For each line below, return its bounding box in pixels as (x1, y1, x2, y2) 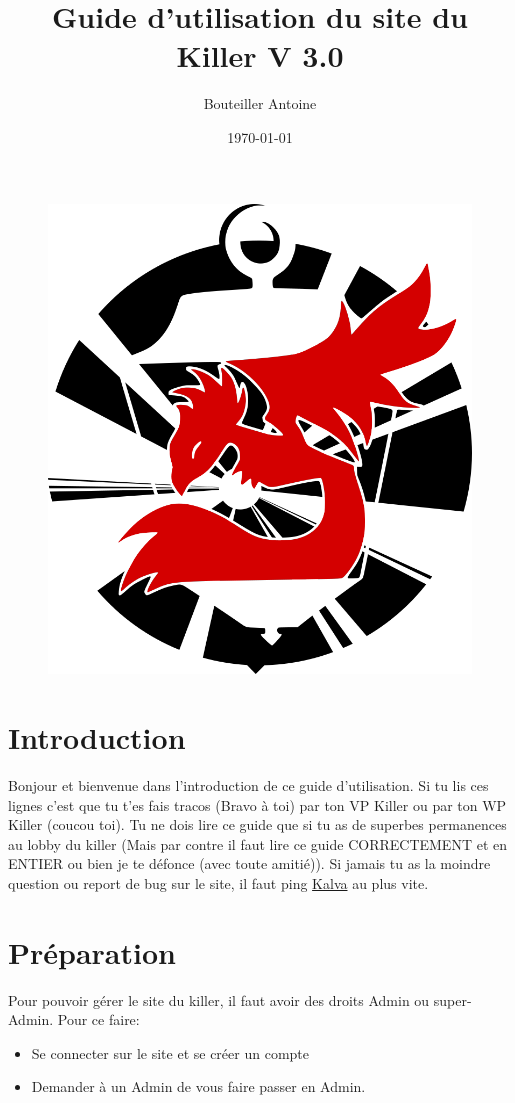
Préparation (8, 931, 176, 972)
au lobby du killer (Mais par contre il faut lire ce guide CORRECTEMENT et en (8, 833, 507, 854)
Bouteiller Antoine (203, 93, 317, 114)
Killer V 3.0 (176, 35, 344, 76)
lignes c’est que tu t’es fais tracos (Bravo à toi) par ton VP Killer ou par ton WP (8, 794, 507, 815)
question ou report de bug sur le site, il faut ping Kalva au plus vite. (8, 872, 429, 893)
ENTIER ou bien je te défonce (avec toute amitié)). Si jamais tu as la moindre (8, 853, 491, 874)
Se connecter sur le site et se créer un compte (31, 1042, 309, 1063)
